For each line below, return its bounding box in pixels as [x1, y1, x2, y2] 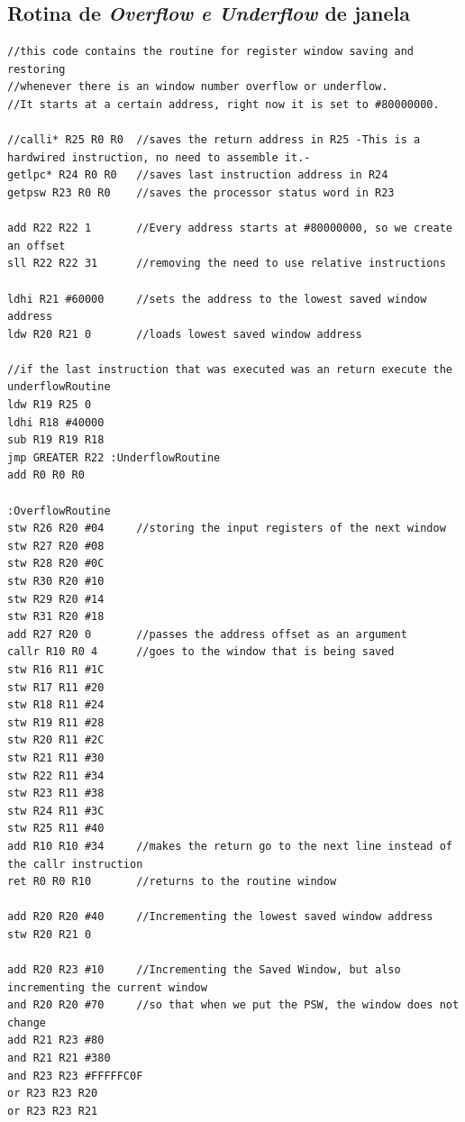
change [7, 1016, 46, 1029]
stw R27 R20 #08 [7, 539, 105, 552]
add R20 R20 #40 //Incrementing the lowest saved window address [7, 910, 433, 924]
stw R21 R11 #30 [7, 751, 105, 764]
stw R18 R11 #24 [7, 698, 105, 712]
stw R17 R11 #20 [7, 680, 105, 694]
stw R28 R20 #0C [7, 557, 105, 570]
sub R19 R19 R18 [7, 433, 105, 447]
